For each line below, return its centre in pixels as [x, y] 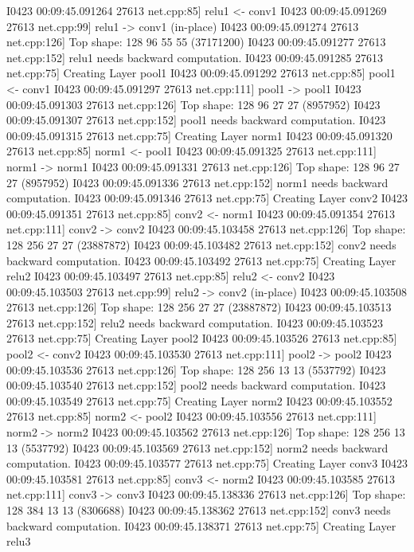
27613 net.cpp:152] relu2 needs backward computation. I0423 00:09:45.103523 [195, 322]
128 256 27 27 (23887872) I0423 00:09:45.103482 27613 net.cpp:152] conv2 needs [201, 244]
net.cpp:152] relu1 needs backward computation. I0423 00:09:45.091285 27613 [195, 57]
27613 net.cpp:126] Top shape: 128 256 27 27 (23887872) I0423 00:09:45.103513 [199, 307]
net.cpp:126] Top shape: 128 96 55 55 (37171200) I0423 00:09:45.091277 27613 [196, 42]
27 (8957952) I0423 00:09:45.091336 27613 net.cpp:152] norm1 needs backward [197, 182]
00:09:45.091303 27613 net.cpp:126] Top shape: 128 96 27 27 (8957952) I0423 [193, 104]
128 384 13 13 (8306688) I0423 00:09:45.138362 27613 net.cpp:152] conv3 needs [199, 510]
